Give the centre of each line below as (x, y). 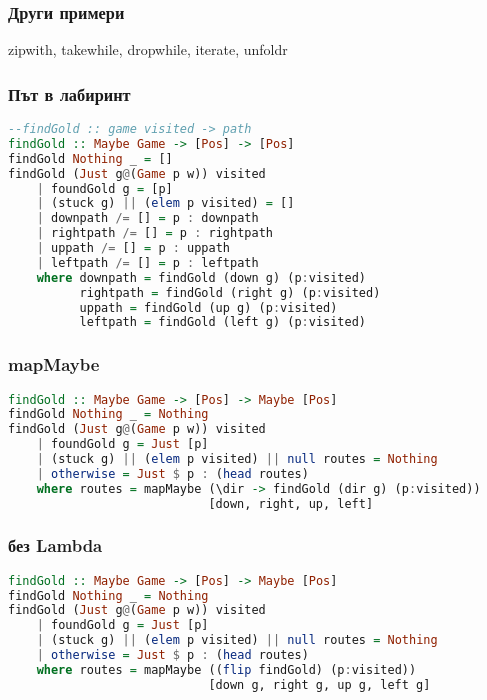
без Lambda (55, 545)
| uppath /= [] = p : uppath (133, 248)
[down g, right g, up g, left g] (319, 684)
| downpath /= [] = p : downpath (147, 218)
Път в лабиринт (69, 93)
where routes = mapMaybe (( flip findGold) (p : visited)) (226, 669)
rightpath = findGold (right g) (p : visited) (230, 292)
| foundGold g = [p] (104, 188)
